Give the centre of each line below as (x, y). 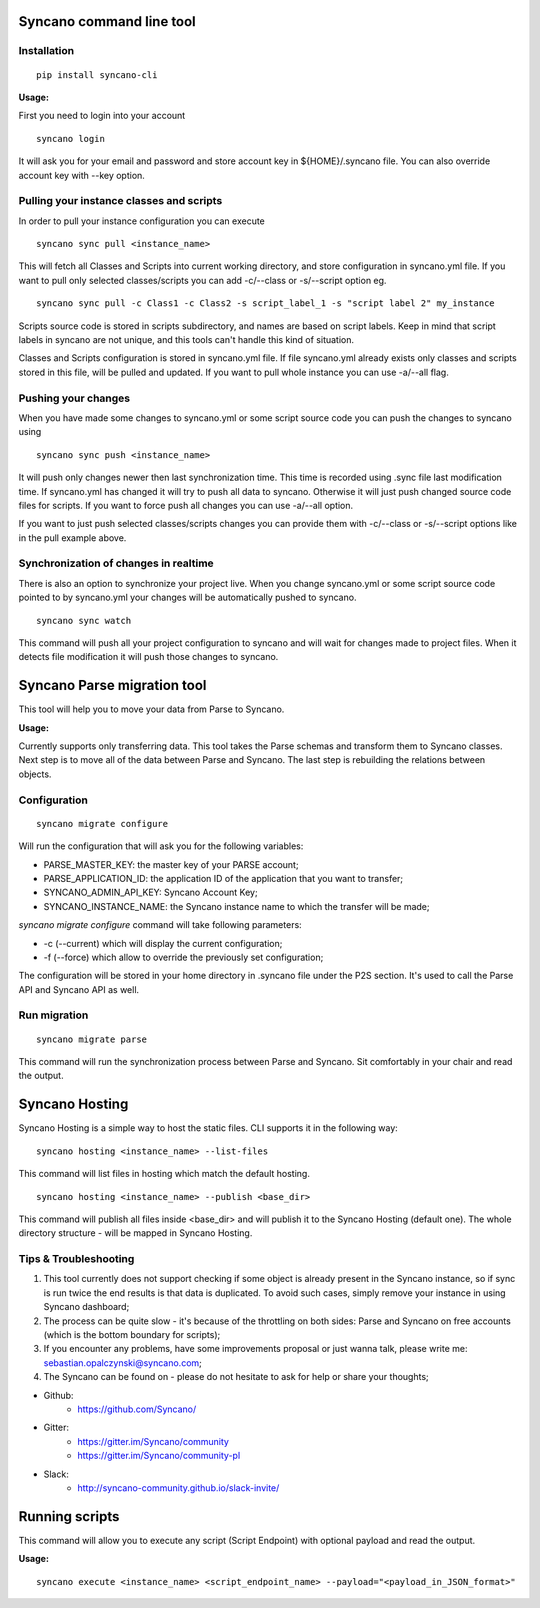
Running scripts (69, 1516)
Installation (46, 51)
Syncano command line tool (107, 21)
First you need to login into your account (102, 116)
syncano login (70, 138)
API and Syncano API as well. (79, 989)
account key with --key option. (81, 175)
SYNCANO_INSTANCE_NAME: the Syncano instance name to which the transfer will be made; (236, 906)
